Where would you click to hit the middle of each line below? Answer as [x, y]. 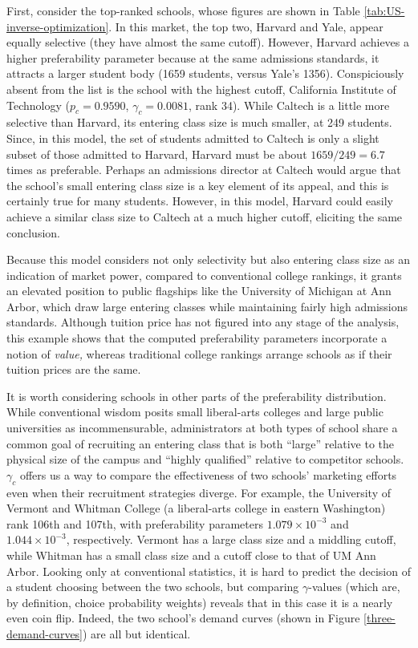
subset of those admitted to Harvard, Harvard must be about [157, 154]
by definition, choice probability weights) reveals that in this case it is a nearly [200, 602]
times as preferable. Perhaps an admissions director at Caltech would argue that [204, 170]
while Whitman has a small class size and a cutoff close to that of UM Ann [191, 555]
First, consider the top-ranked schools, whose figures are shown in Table [183, 10]
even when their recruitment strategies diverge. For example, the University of [199, 492]
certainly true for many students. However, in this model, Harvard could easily [200, 201]
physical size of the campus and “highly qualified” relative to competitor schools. [205, 459]
